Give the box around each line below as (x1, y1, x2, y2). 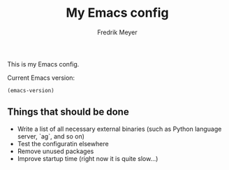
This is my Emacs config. (7, 59, 80, 68)
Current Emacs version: (7, 73, 75, 82)
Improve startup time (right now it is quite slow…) (17, 154, 158, 162)
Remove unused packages (17, 147, 94, 155)
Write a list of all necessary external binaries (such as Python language (17, 125, 222, 133)
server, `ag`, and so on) (17, 132, 85, 141)
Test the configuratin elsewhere (17, 139, 110, 148)
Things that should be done (7, 106, 129, 118)
